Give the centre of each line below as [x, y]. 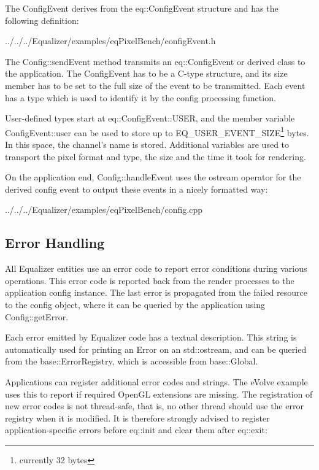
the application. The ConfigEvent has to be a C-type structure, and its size [146, 73]
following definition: [42, 20]
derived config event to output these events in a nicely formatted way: [136, 189]
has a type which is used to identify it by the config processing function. [140, 97]
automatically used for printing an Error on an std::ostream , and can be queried [156, 349]
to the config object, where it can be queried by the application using [135, 304]
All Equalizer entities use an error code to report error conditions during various [156, 268]
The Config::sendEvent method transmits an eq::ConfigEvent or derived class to [155, 61]
